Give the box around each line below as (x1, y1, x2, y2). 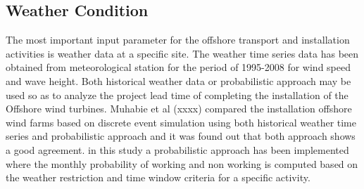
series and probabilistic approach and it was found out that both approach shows (6, 129, 356, 143)
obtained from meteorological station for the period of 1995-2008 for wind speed (6, 60, 351, 74)
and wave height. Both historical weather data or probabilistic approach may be (6, 73, 351, 88)
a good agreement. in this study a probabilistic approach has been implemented (6, 142, 349, 157)
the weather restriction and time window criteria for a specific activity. (6, 170, 310, 185)
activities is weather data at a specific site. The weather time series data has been (6, 46, 359, 60)
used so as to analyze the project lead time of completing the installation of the (6, 87, 349, 102)
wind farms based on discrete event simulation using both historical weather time (6, 115, 356, 129)
